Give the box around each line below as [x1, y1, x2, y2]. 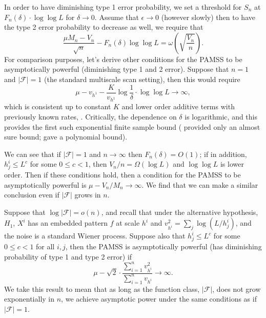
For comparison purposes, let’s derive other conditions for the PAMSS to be [4, 53, 242, 64]
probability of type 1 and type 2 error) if [4, 251, 132, 262]
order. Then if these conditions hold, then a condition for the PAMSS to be [4, 169, 241, 180]
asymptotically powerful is [4, 179, 87, 190]
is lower [220, 158, 244, 169]
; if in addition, [199, 148, 247, 159]
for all [36, 241, 55, 252]
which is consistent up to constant [4, 101, 111, 112]
